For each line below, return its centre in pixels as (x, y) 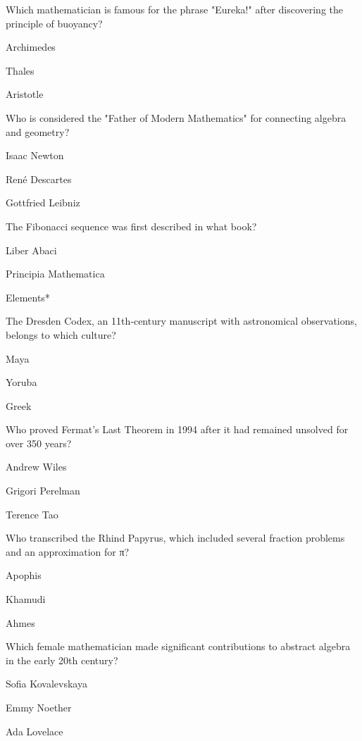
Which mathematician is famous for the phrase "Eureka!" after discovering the (175, 9)
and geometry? (38, 131)
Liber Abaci (31, 250)
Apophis (24, 575)
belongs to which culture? (61, 334)
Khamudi (26, 599)
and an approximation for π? (68, 551)
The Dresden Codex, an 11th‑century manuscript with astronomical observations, (181, 321)
